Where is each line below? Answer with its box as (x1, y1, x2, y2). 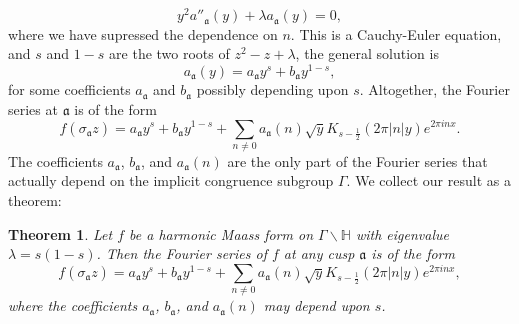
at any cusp (283, 243, 355, 264)
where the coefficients (8, 295, 138, 316)
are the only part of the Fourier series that (227, 150, 488, 171)
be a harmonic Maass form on (129, 223, 314, 244)
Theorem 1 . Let (8, 223, 113, 244)
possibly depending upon (196, 79, 349, 100)
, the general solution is (295, 43, 439, 64)
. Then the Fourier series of (96, 243, 267, 264)
